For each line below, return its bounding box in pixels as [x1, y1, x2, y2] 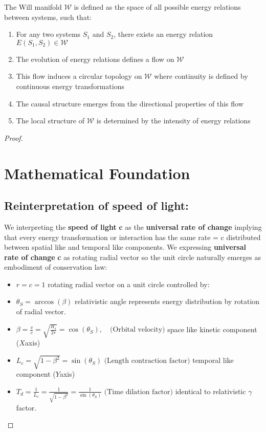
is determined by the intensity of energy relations [96, 115, 251, 126]
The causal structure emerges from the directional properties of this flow [16, 98, 243, 109]
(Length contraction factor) [104, 357, 190, 365]
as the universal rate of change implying [125, 221, 262, 232]
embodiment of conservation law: [4, 262, 107, 272]
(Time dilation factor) [104, 388, 173, 396]
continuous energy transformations [16, 80, 124, 91]
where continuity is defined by [154, 71, 248, 81]
